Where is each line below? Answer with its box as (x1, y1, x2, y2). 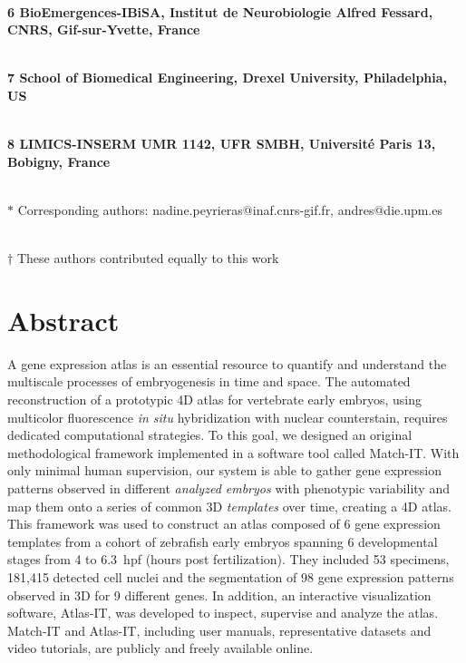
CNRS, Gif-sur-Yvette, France (7, 20, 200, 39)
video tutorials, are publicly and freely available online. (7, 639, 314, 658)
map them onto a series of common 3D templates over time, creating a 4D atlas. (7, 496, 451, 515)
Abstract (7, 301, 120, 338)
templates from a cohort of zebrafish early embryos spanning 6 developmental (7, 531, 438, 551)
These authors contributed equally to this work (16, 249, 279, 268)
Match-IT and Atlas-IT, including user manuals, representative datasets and (7, 620, 432, 639)
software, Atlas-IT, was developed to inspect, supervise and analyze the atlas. (7, 603, 439, 622)
